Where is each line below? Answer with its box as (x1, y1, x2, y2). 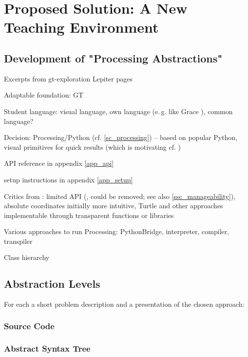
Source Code (4, 319, 55, 332)
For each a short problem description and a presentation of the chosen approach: (4, 299, 245, 309)
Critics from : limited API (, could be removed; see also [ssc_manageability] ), (4, 191, 236, 201)
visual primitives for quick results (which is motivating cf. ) (4, 141, 181, 152)
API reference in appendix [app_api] (4, 158, 114, 168)
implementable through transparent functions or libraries (4, 210, 174, 220)
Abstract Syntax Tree (4, 342, 91, 354)
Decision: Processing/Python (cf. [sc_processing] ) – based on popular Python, (4, 132, 238, 142)
